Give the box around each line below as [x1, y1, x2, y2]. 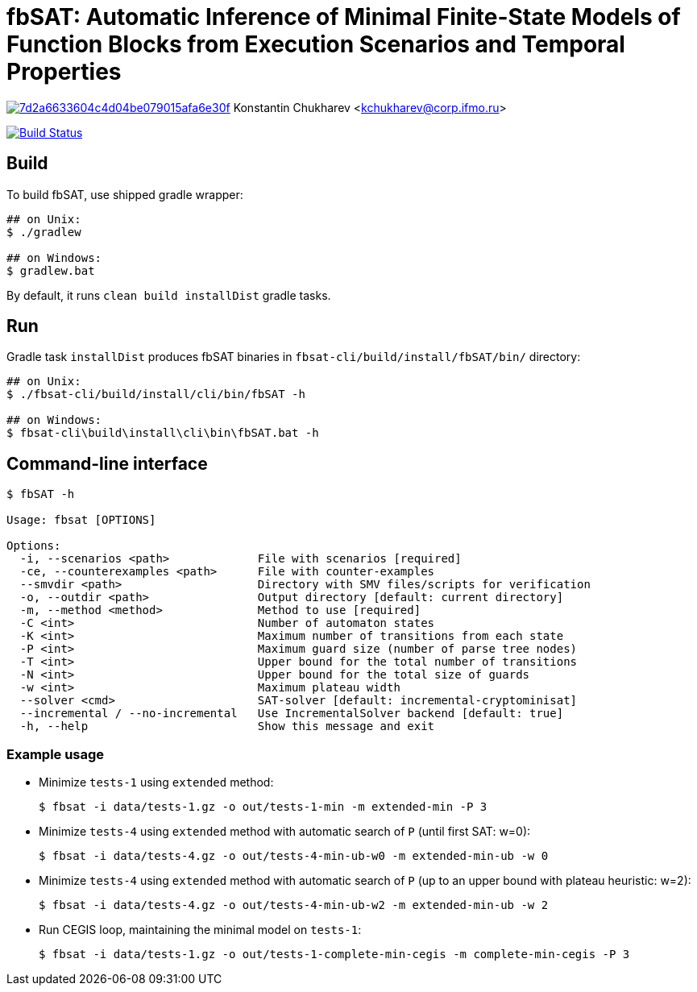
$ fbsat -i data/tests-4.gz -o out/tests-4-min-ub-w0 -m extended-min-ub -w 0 [39, 849, 549, 863]
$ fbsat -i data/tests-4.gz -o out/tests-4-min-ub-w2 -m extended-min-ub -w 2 [39, 899, 549, 912]
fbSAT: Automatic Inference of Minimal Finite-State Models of [6, 3, 681, 31]
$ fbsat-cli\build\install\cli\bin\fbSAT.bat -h [6, 426, 319, 440]
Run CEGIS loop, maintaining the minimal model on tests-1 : [39, 923, 362, 937]
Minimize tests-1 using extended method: [39, 775, 274, 790]
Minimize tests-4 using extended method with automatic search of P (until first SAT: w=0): [39, 824, 531, 839]
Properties [6, 58, 122, 85]
